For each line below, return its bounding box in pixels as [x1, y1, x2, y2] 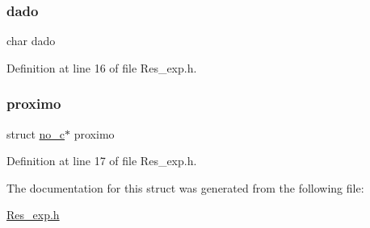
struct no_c [6, 125, 65, 142]
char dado [6, 32, 56, 49]
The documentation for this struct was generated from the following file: [6, 179, 364, 196]
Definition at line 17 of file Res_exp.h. [6, 152, 197, 169]
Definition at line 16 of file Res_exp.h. [6, 59, 197, 76]
